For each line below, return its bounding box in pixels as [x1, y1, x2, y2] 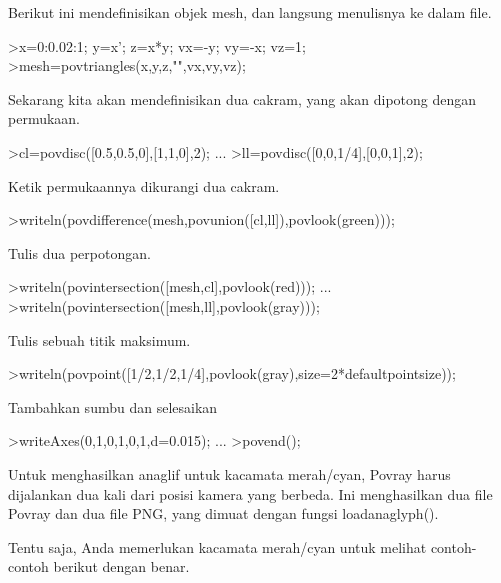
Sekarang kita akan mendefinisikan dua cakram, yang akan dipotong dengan [8, 88, 477, 109]
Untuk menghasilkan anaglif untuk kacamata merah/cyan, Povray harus [8, 463, 451, 484]
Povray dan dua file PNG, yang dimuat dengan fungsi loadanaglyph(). [8, 503, 439, 524]
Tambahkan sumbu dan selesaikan [8, 396, 218, 417]
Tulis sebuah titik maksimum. [8, 329, 191, 350]
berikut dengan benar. [53, 556, 190, 577]
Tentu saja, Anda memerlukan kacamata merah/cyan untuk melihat [8, 536, 427, 557]
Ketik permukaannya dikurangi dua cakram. [8, 175, 280, 196]
